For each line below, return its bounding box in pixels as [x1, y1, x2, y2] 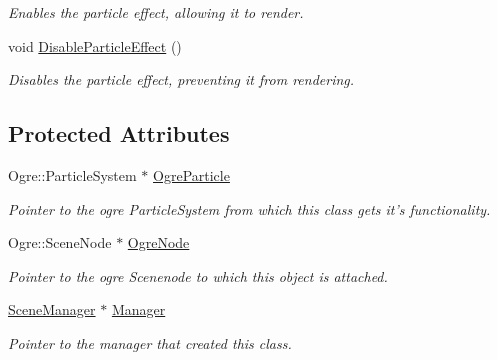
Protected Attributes [8, 118, 230, 149]
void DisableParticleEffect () [8, 35, 182, 56]
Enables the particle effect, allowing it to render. [8, 2, 304, 22]
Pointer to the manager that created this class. [8, 332, 292, 353]
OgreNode [127, 232, 190, 253]
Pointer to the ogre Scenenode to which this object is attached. [8, 265, 388, 286]
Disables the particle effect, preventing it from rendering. [8, 69, 355, 90]
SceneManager [8, 299, 96, 320]
